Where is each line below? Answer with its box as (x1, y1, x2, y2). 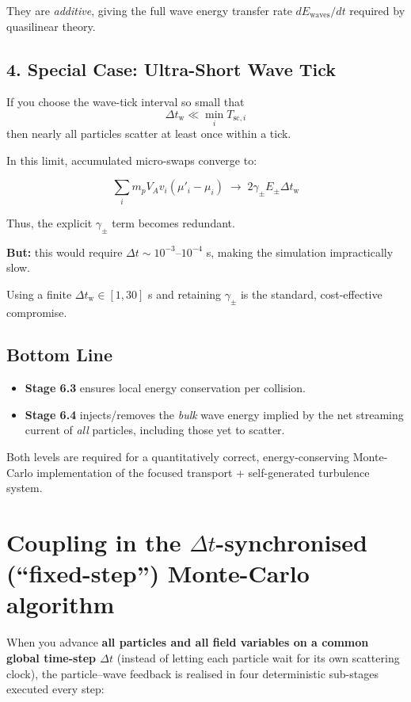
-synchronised (215, 526, 367, 559)
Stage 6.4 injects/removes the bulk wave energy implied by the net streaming (25, 406, 404, 422)
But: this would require (6, 243, 123, 260)
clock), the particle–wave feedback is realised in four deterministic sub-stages (6, 665, 379, 681)
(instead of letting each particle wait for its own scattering (116, 649, 400, 666)
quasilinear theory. (6, 17, 96, 34)
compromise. (6, 303, 67, 320)
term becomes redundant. (112, 214, 235, 231)
